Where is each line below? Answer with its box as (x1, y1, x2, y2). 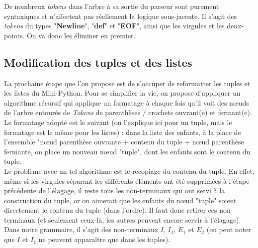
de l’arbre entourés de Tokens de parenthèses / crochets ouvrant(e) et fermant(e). (4, 107, 252, 118)
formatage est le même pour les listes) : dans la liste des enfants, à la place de (4, 126, 241, 137)
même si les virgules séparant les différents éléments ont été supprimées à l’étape (4, 175, 250, 186)
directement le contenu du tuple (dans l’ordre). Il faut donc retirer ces (4, 205, 217, 215)
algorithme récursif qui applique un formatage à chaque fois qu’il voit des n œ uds (4, 97, 249, 108)
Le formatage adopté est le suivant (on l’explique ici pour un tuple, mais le (4, 117, 232, 127)
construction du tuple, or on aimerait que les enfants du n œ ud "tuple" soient (4, 195, 237, 205)
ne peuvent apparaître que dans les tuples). (38, 234, 171, 245)
